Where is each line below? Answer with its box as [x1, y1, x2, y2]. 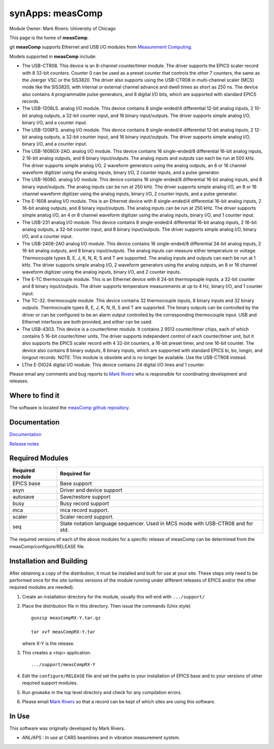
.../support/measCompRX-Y [31, 662, 96, 667]
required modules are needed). [9, 584, 75, 590]
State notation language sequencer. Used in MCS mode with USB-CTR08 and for [60, 520, 253, 527]
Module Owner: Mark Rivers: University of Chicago [9, 25, 116, 32]
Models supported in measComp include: [9, 53, 96, 59]
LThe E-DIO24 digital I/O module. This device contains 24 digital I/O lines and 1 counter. [22, 362, 205, 368]
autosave [12, 493, 35, 500]
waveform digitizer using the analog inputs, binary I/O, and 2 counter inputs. [22, 269, 181, 275]
